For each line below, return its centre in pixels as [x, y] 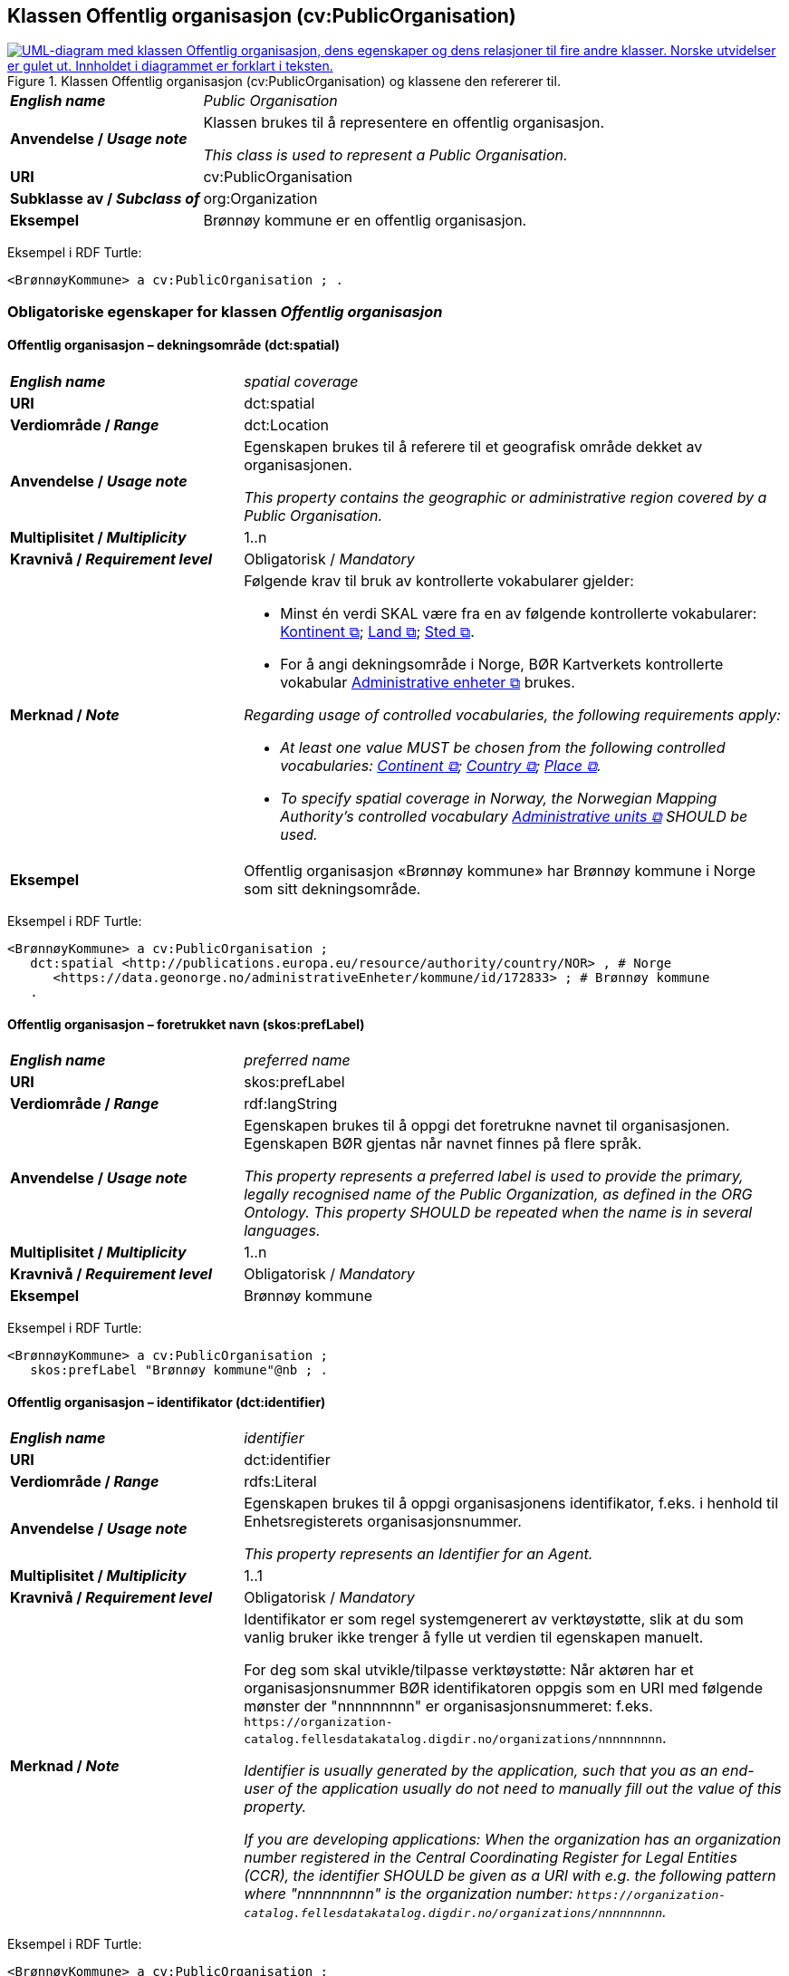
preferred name [297, 1060]
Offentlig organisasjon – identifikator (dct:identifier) [167, 1402]
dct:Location [287, 425]
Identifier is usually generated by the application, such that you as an [481, 1771]
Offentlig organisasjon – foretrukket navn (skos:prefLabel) [186, 1024]
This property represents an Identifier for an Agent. [419, 1554]
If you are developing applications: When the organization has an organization [513, 1840]
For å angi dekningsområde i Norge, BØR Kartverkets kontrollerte [502, 665]
